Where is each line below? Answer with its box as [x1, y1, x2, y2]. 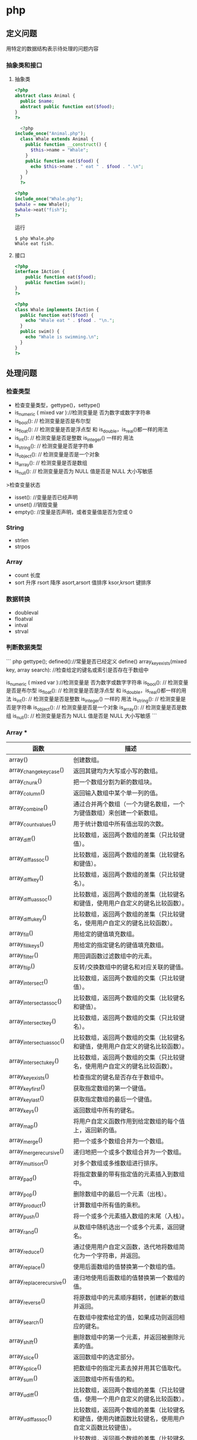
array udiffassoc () [9, 1414, 53, 1423]
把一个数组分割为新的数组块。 [73, 778, 156, 786]
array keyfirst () [9, 1083, 46, 1093]
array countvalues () [9, 819, 57, 828]
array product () [9, 1200, 46, 1209]
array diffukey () [9, 914, 47, 923]
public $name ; [20, 98, 55, 105]
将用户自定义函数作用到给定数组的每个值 [73, 1117, 185, 1125]
